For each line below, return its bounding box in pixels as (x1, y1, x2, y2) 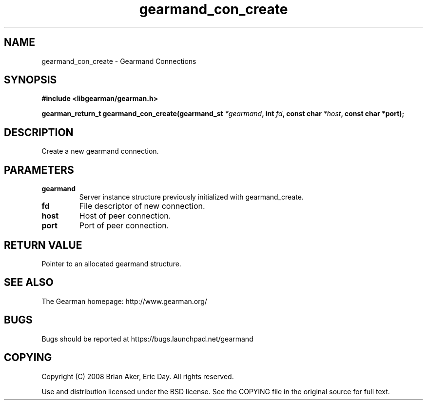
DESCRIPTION (4, 126, 74, 139)
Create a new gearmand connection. (41, 147, 159, 156)
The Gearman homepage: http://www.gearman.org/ (41, 297, 207, 305)
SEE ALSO (4, 276, 54, 289)
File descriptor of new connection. (79, 201, 205, 211)
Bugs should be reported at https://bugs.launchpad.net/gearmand (41, 334, 253, 343)
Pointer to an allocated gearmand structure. (41, 259, 181, 268)
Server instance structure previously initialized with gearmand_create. (79, 193, 304, 202)
